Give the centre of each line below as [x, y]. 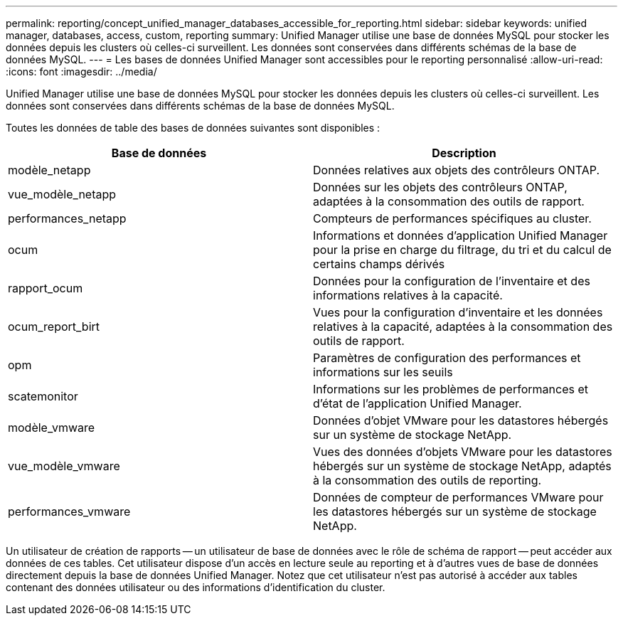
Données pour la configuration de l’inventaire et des [452, 281]
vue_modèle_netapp [62, 194]
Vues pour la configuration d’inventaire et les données [458, 312]
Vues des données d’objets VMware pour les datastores [463, 452]
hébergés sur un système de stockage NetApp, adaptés [462, 466]
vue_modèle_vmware [64, 466]
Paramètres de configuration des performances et [447, 358]
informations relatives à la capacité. [408, 295]
